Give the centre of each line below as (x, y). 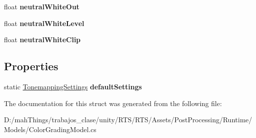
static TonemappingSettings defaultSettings (73, 86)
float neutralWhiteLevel (44, 23)
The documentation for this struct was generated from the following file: (113, 103)
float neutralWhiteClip (42, 40)
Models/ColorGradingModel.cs (50, 129)
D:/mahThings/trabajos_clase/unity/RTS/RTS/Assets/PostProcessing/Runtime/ (128, 120)
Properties (31, 66)
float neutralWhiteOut (42, 6)
